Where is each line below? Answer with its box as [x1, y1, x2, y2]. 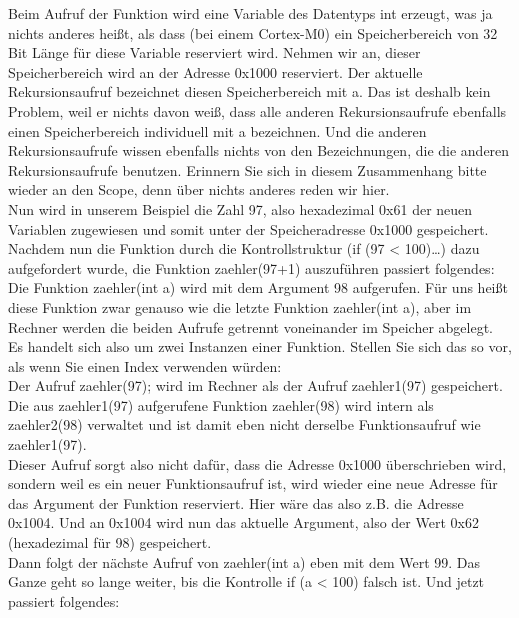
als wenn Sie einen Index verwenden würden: [8, 355, 282, 376]
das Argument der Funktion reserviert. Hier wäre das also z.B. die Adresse [8, 492, 464, 513]
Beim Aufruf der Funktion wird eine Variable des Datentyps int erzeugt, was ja [8, 3, 493, 23]
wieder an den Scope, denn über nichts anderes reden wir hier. [8, 179, 390, 200]
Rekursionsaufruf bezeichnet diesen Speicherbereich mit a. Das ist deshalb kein [8, 81, 491, 102]
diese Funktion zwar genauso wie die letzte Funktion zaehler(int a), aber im [8, 296, 472, 317]
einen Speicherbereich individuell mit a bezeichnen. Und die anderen [8, 120, 427, 141]
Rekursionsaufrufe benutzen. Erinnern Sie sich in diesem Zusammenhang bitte [8, 159, 487, 180]
